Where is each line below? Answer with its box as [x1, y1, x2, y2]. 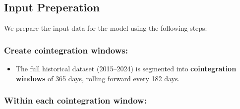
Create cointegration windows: [4, 44, 128, 56]
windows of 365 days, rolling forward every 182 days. [15, 73, 180, 83]
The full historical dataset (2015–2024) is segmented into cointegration [15, 63, 237, 74]
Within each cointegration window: [4, 94, 147, 107]
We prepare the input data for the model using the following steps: [4, 23, 207, 33]
